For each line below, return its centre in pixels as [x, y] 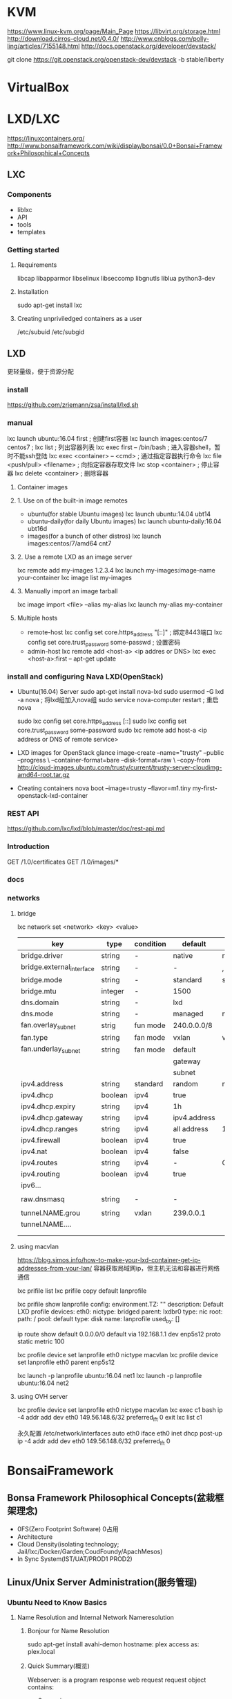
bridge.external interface [57, 968]
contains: [40, 1687]
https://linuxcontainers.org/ [46, 139]
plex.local [41, 1652]
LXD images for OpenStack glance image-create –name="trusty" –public [120, 752]
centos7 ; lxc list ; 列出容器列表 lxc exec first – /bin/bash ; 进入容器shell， [111, 447]
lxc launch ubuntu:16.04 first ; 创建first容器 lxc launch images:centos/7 [108, 439]
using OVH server [42, 1396]
